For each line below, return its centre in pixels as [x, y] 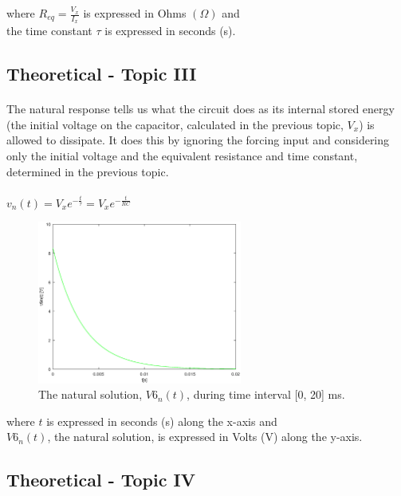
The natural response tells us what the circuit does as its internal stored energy [200, 109]
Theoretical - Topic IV [101, 480]
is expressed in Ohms [135, 13]
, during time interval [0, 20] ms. [266, 394]
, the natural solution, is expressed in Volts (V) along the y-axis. [205, 437]
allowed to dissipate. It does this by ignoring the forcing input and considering [198, 140]
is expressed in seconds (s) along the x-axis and [162, 421]
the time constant [49, 31]
